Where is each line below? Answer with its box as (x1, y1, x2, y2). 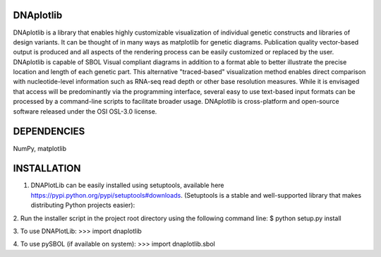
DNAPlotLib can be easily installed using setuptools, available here (30, 181, 225, 190)
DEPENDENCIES (13, 126, 85, 138)
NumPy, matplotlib (13, 144, 67, 153)
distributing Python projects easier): (30, 201, 135, 210)
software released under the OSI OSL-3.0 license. (13, 107, 157, 116)
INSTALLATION (13, 162, 81, 174)
